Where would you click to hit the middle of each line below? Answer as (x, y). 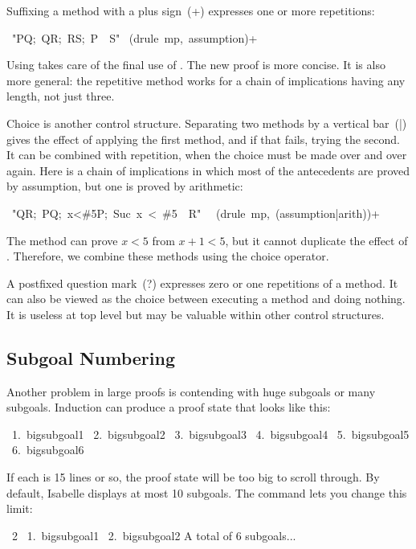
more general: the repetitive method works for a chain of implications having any (206, 80)
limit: (20, 508)
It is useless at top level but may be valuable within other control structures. (196, 314)
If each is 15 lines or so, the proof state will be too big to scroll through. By (193, 477)
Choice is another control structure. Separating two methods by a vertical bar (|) (207, 123)
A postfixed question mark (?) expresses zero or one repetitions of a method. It (202, 283)
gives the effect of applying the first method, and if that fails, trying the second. (204, 139)
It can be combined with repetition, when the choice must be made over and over (207, 155)
